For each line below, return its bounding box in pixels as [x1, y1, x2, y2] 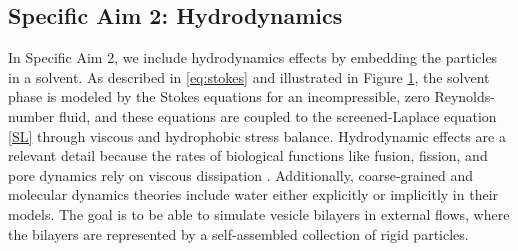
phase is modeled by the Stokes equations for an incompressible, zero [8, 86, 430, 107]
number [8, 105, 55, 126]
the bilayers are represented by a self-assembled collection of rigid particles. [8, 223, 469, 244]
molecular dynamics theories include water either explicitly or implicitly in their [8, 184, 499, 205]
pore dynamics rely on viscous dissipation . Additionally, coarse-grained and [8, 164, 474, 185]
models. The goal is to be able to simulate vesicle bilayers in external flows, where [8, 203, 510, 224]
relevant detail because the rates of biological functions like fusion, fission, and [8, 145, 488, 166]
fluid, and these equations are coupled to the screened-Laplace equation [58, 105, 497, 126]
